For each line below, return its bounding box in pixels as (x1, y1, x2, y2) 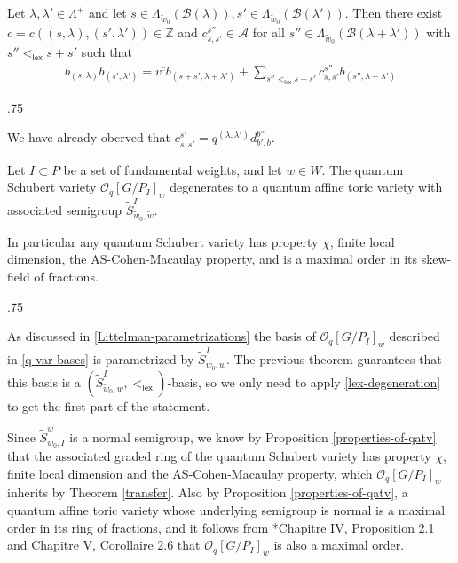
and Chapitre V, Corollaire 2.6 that (7, 535, 201, 554)
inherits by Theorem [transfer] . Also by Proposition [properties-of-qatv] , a (7, 483, 408, 502)
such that (81, 43, 132, 61)
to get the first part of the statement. (7, 396, 210, 415)
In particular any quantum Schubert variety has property (7, 232, 319, 250)
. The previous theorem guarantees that (225, 349, 442, 368)
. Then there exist (344, 4, 443, 21)
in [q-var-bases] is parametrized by (7, 349, 194, 368)
